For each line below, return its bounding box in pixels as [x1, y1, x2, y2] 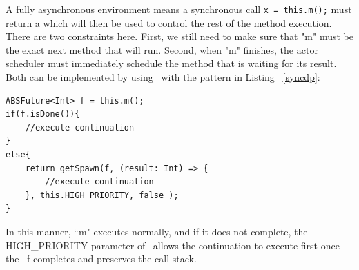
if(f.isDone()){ [6, 109, 80, 119]
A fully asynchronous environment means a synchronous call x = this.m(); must [6, 2, 352, 16]
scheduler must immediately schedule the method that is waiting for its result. [6, 56, 337, 70]
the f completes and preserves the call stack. [6, 251, 197, 266]
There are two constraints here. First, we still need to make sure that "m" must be [6, 29, 353, 44]
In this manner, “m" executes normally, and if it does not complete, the [6, 224, 308, 238]
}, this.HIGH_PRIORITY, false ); [25, 190, 179, 200]
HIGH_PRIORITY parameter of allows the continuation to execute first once [6, 238, 340, 252]
